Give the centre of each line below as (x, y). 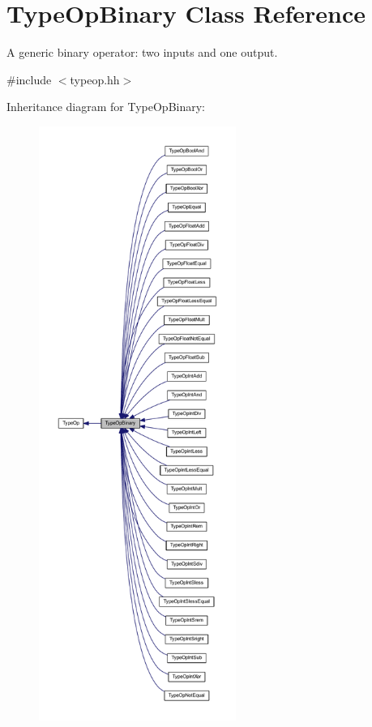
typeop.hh (95, 79)
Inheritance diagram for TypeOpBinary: (106, 107)
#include (29, 79)
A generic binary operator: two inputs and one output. (142, 52)
